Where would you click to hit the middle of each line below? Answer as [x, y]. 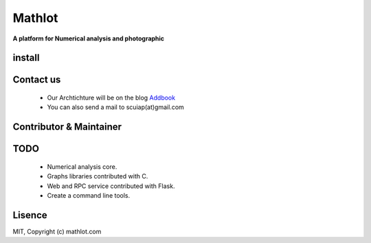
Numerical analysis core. [82, 166]
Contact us [37, 80]
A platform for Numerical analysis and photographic [89, 38]
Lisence [30, 215]
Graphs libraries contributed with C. [98, 176]
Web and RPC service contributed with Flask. [111, 186]
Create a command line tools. [89, 195]
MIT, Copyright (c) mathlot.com [57, 231]
